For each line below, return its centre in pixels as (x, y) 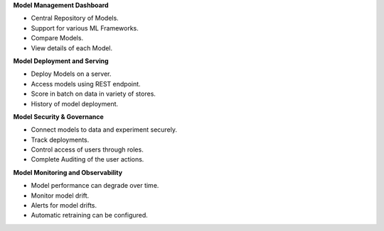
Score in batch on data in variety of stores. (94, 94)
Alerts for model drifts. (64, 205)
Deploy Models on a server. (71, 74)
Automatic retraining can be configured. (90, 215)
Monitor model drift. (60, 196)
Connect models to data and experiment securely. (104, 130)
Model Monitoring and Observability (68, 172)
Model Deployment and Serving (61, 61)
